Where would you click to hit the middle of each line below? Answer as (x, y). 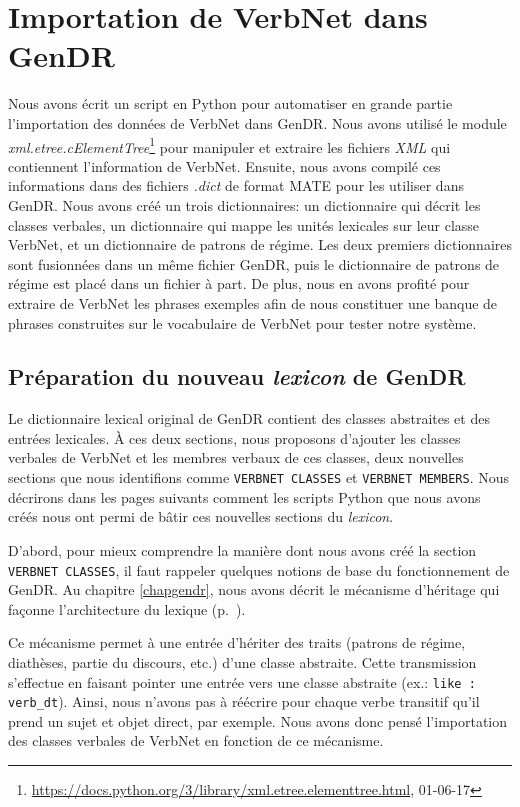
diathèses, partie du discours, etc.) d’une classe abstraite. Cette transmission (242, 661)
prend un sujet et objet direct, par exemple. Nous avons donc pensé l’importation (258, 720)
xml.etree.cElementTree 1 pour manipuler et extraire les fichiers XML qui (229, 145)
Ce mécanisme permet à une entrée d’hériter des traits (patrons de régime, (237, 642)
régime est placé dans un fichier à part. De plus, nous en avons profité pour (239, 283)
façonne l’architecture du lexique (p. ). (127, 608)
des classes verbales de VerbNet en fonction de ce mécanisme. (196, 740)
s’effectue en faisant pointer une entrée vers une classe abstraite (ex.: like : (242, 681)
